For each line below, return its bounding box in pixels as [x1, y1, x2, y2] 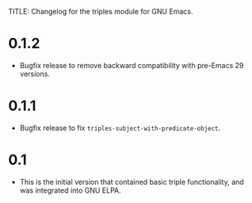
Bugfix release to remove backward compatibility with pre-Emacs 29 [19, 60, 244, 70]
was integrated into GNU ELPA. [19, 186, 121, 195]
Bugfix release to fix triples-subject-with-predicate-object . [19, 123, 221, 132]
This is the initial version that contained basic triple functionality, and [19, 177, 244, 186]
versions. [19, 69, 50, 79]
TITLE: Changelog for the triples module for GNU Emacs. [8, 7, 193, 16]
